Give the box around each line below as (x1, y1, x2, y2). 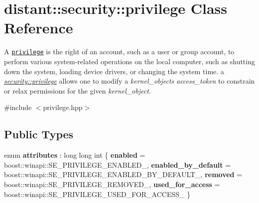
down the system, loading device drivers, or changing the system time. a (4, 66, 224, 76)
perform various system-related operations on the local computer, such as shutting (4, 56, 255, 66)
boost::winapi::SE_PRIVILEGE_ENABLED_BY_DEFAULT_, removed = (4, 169, 243, 180)
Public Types (4, 126, 74, 142)
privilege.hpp (43, 102, 83, 112)
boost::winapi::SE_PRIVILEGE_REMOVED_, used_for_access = (4, 179, 220, 189)
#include (4, 102, 32, 112)
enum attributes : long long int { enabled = (4, 150, 145, 160)
